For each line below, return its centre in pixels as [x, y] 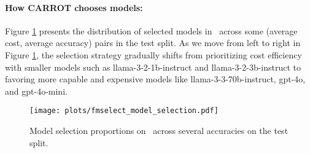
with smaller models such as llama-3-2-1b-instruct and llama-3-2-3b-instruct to [153, 67]
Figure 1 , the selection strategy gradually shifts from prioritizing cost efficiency [153, 54]
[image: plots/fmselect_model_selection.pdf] [124, 111]
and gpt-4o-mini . [36, 91]
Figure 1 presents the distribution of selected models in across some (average [151, 30]
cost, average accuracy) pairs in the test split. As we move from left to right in [153, 43]
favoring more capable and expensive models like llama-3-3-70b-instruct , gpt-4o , [155, 79]
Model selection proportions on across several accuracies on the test [159, 131]
